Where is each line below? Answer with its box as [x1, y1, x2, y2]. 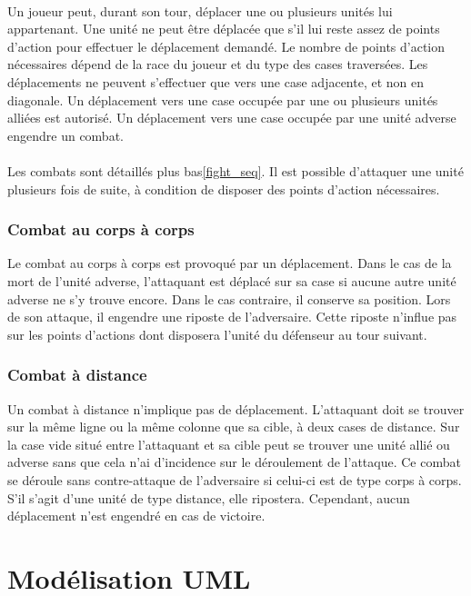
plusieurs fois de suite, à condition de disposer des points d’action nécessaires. [7, 179, 440, 198]
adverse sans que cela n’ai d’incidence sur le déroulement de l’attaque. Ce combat [7, 452, 461, 472]
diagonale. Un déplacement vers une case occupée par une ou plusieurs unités [7, 90, 438, 109]
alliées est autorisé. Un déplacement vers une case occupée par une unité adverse [7, 108, 456, 127]
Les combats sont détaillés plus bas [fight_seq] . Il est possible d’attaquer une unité [7, 161, 464, 180]
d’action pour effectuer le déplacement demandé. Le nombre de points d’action [7, 36, 446, 55]
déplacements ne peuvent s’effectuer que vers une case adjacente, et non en [7, 72, 425, 91]
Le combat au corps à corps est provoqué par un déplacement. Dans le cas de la [7, 253, 452, 273]
